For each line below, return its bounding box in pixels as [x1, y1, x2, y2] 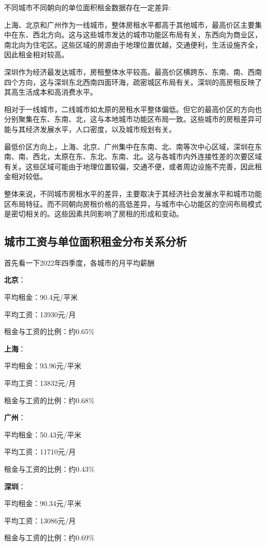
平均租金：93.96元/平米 [4, 360, 81, 371]
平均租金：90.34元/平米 [4, 498, 81, 509]
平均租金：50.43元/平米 [4, 429, 81, 440]
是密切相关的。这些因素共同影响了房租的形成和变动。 [4, 208, 183, 219]
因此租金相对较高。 [4, 49, 69, 60]
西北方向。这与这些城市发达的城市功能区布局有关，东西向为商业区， [32, 29, 262, 40]
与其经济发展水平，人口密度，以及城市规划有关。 [11, 123, 176, 134]
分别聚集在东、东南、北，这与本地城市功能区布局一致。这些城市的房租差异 [4, 114, 255, 124]
